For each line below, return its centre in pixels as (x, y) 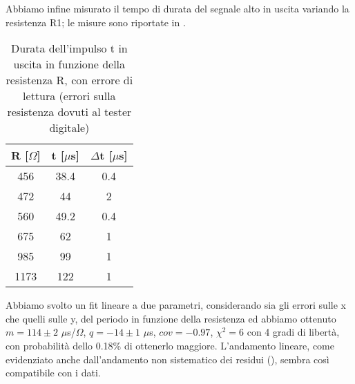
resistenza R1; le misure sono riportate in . (96, 22)
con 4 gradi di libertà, (293, 332)
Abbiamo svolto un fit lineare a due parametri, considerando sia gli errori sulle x (176, 305)
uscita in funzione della (69, 64)
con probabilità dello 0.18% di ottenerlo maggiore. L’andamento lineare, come (170, 345)
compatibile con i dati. (53, 373)
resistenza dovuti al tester (69, 112)
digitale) (69, 128)
